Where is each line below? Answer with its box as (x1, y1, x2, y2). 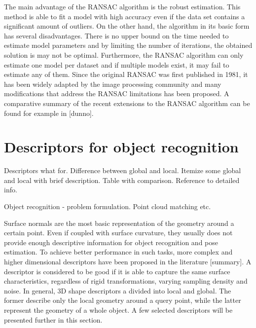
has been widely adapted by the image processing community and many (4, 78, 221, 89)
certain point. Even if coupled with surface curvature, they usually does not (4, 227, 233, 238)
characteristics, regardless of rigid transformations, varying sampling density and (4, 276, 248, 286)
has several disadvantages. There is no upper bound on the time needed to (4, 30, 229, 40)
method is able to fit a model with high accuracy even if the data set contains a (4, 11, 245, 21)
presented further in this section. (4, 314, 103, 325)
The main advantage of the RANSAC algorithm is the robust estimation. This (4, 1, 241, 11)
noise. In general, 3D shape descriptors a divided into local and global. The (4, 285, 231, 295)
